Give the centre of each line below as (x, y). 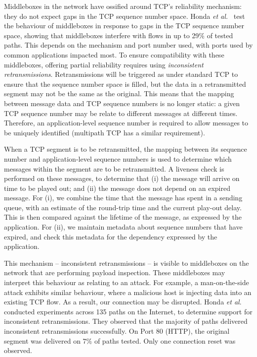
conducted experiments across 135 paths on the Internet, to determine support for (128, 311)
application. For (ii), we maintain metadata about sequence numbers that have (123, 227)
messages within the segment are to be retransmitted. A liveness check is (114, 168)
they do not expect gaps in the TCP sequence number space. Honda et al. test (125, 16)
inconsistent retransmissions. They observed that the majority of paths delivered (126, 321)
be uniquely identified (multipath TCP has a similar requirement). (105, 132)
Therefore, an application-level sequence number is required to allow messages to (126, 123)
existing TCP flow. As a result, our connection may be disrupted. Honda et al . (123, 302)
